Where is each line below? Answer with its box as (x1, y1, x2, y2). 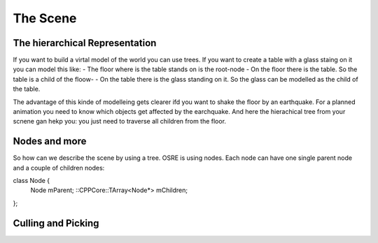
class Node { (13, 177, 50, 185)
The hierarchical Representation (13, 37, 157, 49)
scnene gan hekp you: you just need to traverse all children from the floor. (13, 117, 227, 126)
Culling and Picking (13, 217, 99, 229)
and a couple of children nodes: (13, 163, 105, 172)
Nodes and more (13, 135, 87, 147)
